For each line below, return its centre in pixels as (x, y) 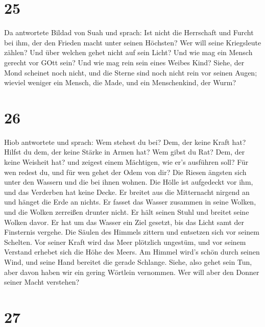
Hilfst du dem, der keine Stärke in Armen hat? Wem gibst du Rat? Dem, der (125, 152)
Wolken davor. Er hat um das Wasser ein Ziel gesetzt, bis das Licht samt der (124, 222)
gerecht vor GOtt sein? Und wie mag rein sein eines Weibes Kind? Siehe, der (124, 62)
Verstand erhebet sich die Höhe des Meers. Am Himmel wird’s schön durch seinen (132, 252)
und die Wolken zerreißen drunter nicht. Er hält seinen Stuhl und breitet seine (127, 211)
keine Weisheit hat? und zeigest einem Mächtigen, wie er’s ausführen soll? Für (126, 162)
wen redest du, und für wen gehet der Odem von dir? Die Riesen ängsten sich (125, 172)
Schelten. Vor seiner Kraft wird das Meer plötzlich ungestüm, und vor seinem (125, 242)
